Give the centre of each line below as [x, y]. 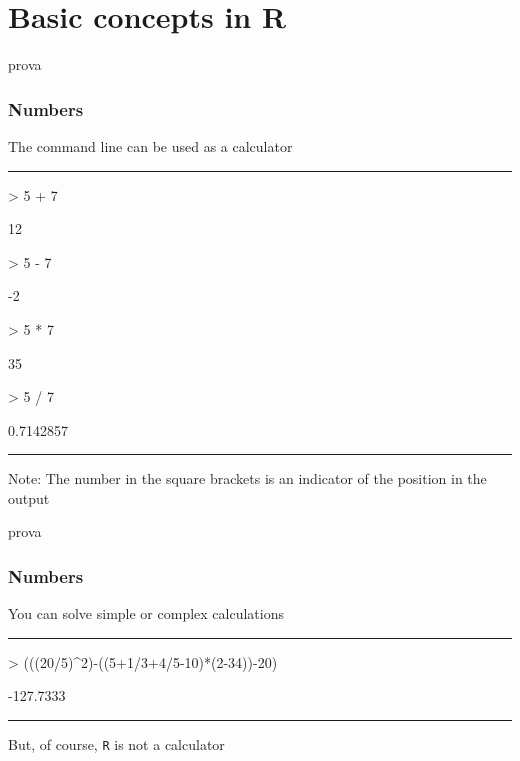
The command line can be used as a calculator [150, 145]
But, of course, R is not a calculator [116, 744]
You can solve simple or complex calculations [146, 613]
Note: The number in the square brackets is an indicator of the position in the [247, 478]
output [29, 497]
